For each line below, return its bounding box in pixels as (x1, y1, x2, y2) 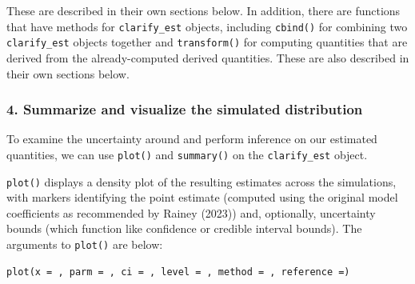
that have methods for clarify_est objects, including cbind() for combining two (6, 18, 408, 34)
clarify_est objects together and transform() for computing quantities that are (6, 34, 408, 50)
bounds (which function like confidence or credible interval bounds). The (6, 220, 362, 237)
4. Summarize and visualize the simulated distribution (6, 99, 363, 119)
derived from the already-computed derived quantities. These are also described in (6, 49, 409, 66)
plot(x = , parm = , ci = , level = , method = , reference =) (6, 266, 350, 278)
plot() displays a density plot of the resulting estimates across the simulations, (6, 173, 397, 190)
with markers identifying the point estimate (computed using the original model (6, 189, 398, 206)
